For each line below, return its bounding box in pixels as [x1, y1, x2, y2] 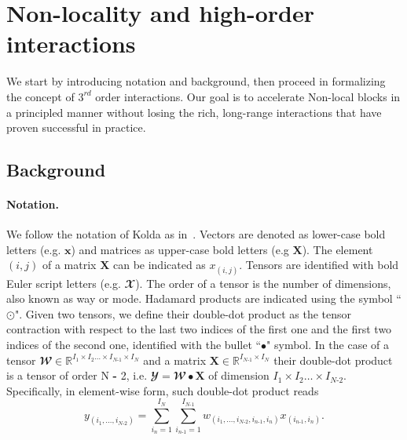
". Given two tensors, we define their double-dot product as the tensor [14, 305, 352, 322]
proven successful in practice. [6, 119, 146, 136]
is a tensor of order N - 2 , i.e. [6, 367, 148, 384]
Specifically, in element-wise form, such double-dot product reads [6, 382, 319, 398]
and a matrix [143, 351, 207, 368]
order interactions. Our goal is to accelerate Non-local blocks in [95, 88, 401, 104]
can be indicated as [112, 256, 206, 273]
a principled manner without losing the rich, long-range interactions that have [6, 104, 382, 120]
